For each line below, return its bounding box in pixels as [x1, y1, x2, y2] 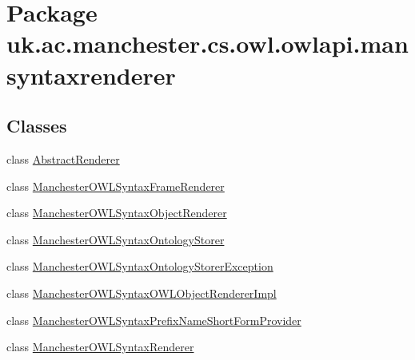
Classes [6, 113, 67, 138]
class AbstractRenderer [6, 150, 120, 167]
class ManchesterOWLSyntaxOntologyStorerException [6, 258, 273, 275]
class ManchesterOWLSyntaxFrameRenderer [6, 177, 225, 194]
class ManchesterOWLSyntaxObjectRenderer [6, 204, 227, 221]
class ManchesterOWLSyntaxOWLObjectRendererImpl [6, 284, 277, 301]
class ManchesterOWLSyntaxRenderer [6, 338, 194, 355]
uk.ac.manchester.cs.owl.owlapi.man [6, 27, 409, 60]
